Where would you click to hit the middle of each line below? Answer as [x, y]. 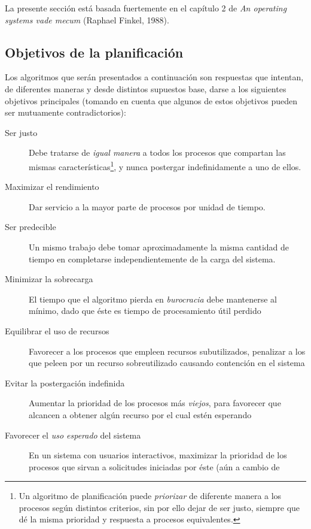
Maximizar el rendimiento [52, 187]
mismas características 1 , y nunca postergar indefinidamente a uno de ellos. [165, 165]
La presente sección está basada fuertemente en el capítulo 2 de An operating [146, 8]
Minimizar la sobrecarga [49, 279]
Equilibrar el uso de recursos [57, 330]
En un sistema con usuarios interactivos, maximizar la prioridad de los [158, 455]
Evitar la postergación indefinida [65, 383]
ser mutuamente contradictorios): [65, 112]
